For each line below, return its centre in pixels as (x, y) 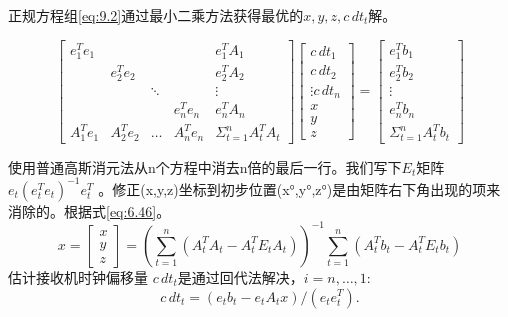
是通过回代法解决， (240, 276)
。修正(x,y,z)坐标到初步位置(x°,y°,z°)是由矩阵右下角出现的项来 (299, 188)
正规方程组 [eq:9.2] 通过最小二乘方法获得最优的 (156, 15)
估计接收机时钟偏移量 (78, 276)
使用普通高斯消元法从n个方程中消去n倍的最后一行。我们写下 (205, 166)
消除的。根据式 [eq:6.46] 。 (89, 210)
